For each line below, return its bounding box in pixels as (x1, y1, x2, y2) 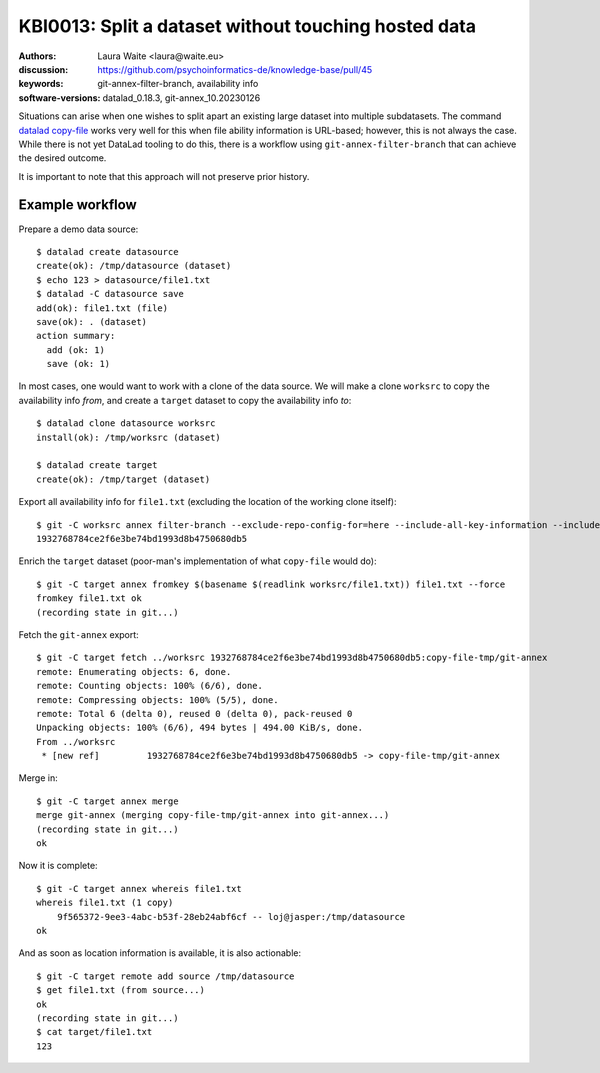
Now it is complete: (18, 860, 99, 872)
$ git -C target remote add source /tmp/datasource (36, 970, 295, 982)
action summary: (36, 330, 116, 342)
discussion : (18, 63, 69, 75)
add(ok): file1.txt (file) (36, 302, 169, 314)
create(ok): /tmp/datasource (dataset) (36, 260, 232, 272)
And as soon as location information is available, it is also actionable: (18, 947, 302, 959)
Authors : (18, 50, 57, 62)
